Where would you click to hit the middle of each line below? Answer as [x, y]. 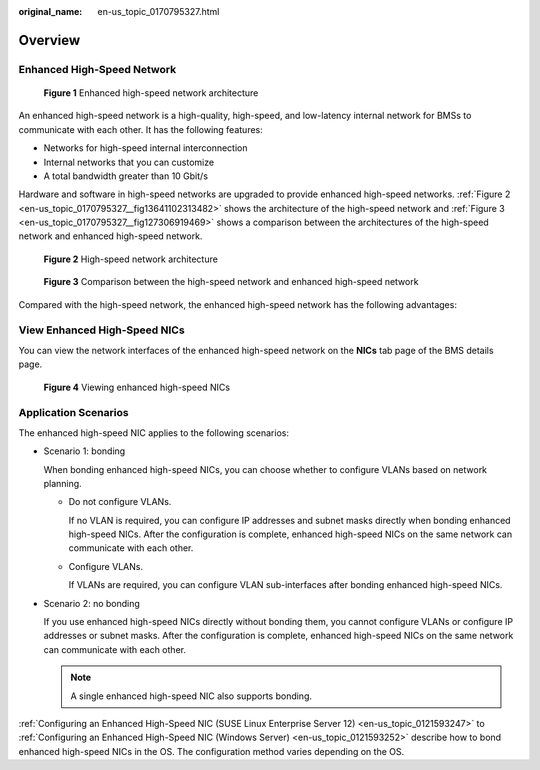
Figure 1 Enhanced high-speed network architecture [151, 92]
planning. [62, 483]
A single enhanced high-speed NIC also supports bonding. [191, 696]
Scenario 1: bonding [84, 451]
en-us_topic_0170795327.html [158, 11]
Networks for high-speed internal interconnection [145, 148]
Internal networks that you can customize [129, 162]
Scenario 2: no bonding [91, 603]
